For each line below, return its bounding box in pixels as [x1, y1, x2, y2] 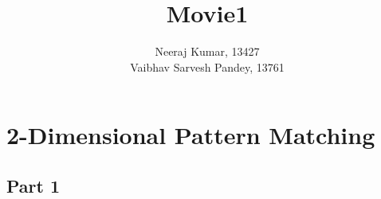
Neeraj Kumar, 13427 [155, 43, 260, 60]
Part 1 [6, 173, 61, 197]
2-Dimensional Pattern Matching [6, 119, 375, 151]
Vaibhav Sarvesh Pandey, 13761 [130, 58, 285, 75]
